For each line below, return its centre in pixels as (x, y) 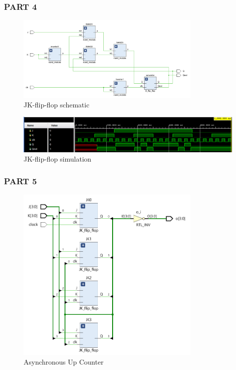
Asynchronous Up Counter (64, 362)
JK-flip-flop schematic (57, 105)
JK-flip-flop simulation (58, 159)
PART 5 (20, 181)
